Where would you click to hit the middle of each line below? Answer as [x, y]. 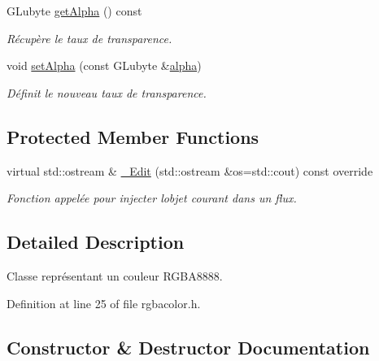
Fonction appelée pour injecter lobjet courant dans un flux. [152, 198]
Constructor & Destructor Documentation [188, 347]
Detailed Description [96, 242]
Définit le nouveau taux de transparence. [107, 92]
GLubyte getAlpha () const [74, 11]
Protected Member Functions [133, 136]
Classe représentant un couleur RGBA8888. [115, 275]
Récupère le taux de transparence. [89, 38]
